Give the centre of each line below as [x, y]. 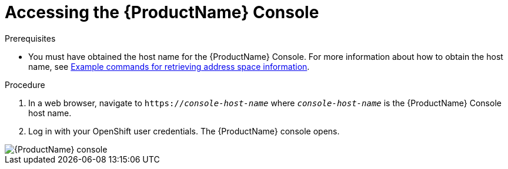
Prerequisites [30, 38]
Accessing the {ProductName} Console [162, 12]
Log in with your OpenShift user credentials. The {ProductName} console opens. [184, 131]
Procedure [25, 84]
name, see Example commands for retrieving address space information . [169, 66]
